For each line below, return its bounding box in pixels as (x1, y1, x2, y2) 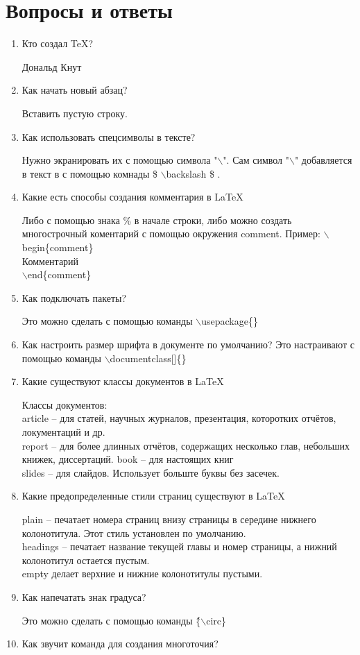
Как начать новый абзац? (22, 83, 128, 97)
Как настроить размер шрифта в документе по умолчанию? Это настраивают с (22, 337, 354, 352)
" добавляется (294, 153, 352, 167)
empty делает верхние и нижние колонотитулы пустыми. (22, 566, 263, 581)
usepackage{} (201, 314, 258, 328)
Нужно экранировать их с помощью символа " (22, 153, 218, 167)
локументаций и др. (22, 425, 105, 439)
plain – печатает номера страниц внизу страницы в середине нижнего (22, 511, 316, 526)
